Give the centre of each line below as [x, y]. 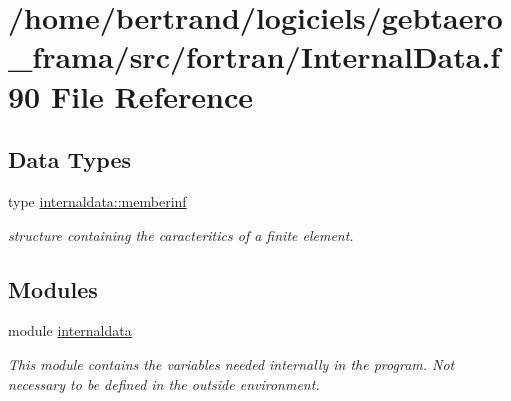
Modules [53, 288]
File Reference [152, 95]
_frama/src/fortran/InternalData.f [254, 56]
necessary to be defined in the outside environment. [164, 383]
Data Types [69, 159]
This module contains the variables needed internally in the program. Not [231, 363]
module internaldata [70, 330]
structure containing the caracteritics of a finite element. [181, 234]
